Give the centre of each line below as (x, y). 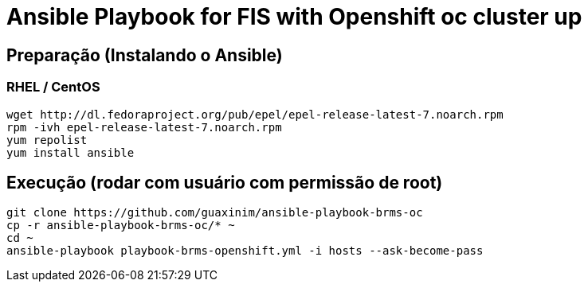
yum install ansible (71, 152)
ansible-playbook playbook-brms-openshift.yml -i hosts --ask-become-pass (245, 251)
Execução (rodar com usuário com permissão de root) (225, 182)
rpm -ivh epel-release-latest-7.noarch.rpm (144, 127)
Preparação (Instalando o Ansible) (145, 55)
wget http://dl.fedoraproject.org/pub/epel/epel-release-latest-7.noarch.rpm (255, 114)
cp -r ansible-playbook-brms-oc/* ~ (121, 226)
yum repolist (47, 140)
